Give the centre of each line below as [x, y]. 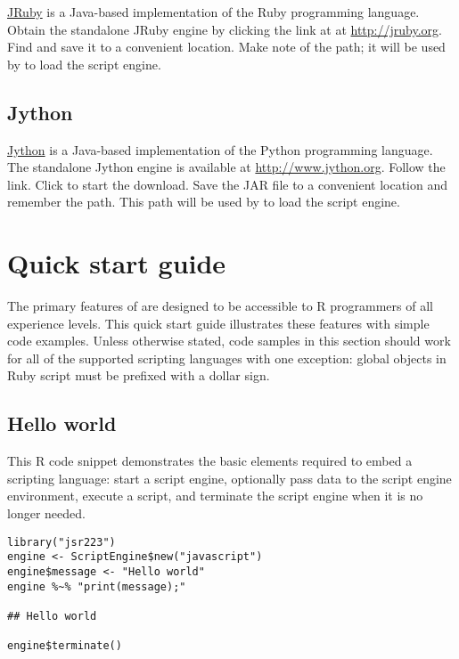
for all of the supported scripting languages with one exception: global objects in [227, 358]
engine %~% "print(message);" [97, 586]
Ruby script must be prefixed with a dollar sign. [139, 375]
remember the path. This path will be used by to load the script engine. [204, 202]
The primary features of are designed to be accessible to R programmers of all [220, 306]
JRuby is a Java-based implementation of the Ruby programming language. [213, 12]
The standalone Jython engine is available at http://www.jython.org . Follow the [226, 167]
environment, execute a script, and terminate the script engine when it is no [215, 496]
